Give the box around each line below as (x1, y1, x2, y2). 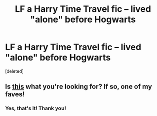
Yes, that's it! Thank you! (5, 105, 67, 112)
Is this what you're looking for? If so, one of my (5, 83, 152, 91)
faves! (5, 90, 25, 99)
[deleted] (5, 68, 24, 74)
